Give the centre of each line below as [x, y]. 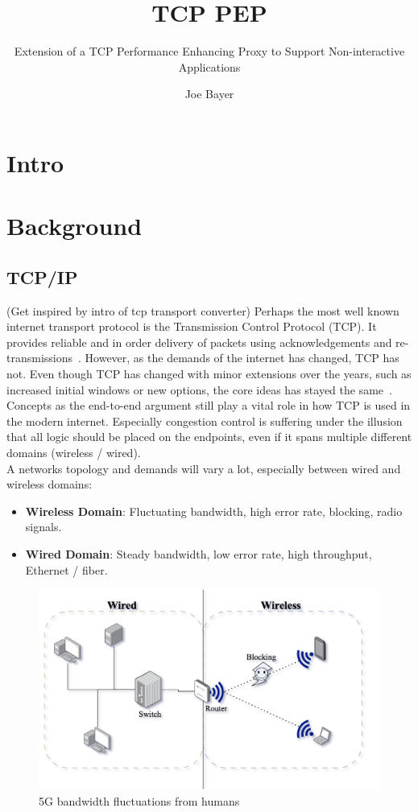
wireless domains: [50, 484]
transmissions [40, 358]
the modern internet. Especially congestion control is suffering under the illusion [205, 420]
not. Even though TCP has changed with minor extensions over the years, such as [209, 374]
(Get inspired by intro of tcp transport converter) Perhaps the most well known [203, 310]
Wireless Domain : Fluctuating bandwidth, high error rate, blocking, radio [214, 511]
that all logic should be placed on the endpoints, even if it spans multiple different [209, 437]
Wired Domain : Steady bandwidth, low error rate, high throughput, [199, 553]
